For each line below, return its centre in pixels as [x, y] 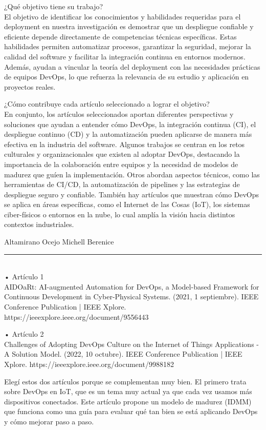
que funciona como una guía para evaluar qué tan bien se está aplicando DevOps [131, 411]
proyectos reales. [30, 86]
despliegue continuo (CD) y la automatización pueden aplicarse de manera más [128, 134]
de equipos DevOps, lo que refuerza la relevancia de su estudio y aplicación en [127, 77]
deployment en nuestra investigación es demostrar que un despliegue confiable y [129, 26]
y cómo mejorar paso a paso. [49, 421]
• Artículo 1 [24, 277]
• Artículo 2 [24, 334]
